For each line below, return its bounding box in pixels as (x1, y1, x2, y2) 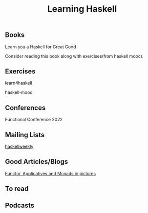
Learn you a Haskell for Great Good (5, 44, 77, 50)
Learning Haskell (47, 3, 117, 15)
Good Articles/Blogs (5, 158, 68, 166)
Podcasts (5, 201, 35, 210)
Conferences (5, 104, 46, 112)
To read (5, 185, 29, 193)
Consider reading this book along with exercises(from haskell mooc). (5, 53, 144, 59)
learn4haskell (5, 80, 33, 86)
